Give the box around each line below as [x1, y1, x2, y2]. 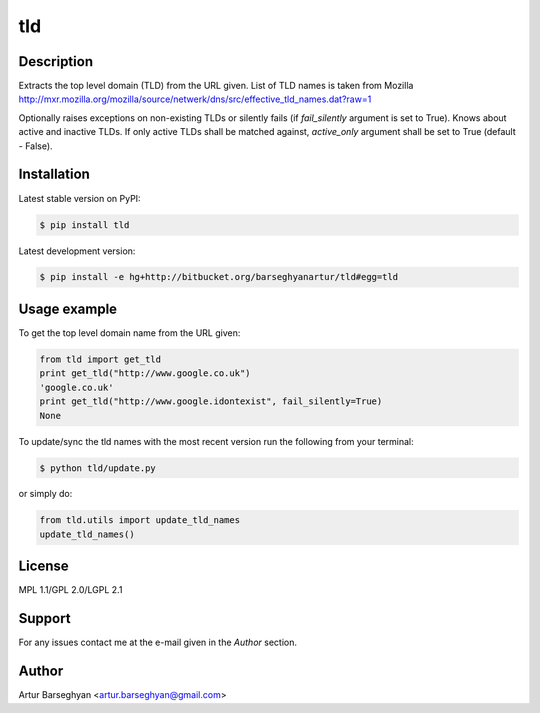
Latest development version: [18, 245, 136, 257]
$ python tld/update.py [39, 462, 157, 474]
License [18, 558, 69, 575]
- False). [18, 140, 54, 152]
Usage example [18, 300, 118, 317]
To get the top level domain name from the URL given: [18, 326, 241, 339]
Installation [18, 166, 90, 183]
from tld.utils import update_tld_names [39, 515, 240, 526]
